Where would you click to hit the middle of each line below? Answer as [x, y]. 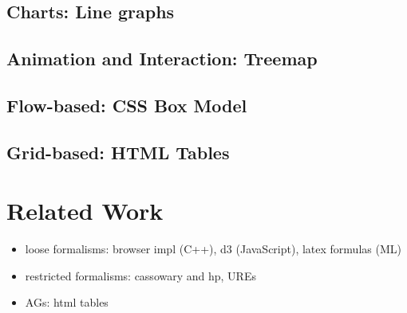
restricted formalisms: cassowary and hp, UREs [140, 275]
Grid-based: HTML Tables [118, 152]
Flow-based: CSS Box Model [127, 105]
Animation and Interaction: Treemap [162, 59]
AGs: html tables [67, 302]
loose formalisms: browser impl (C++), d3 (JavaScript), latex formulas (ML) [213, 249]
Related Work [85, 211]
